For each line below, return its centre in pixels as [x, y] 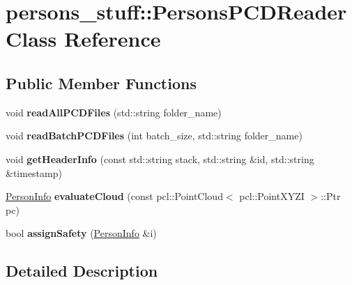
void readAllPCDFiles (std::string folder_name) [114, 112]
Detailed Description [82, 271]
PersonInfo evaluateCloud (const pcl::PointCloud [114, 196]
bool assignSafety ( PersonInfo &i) [81, 233]
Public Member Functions [101, 83]
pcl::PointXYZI [272, 196]
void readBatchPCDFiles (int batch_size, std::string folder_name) [154, 136]
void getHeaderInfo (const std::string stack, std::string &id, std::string [160, 159]
